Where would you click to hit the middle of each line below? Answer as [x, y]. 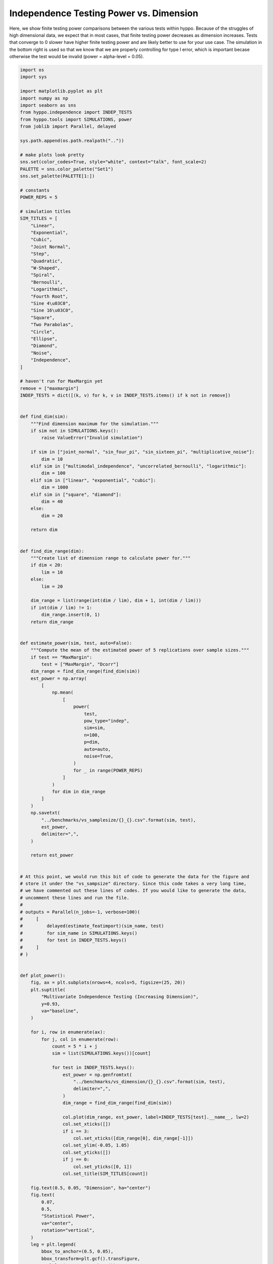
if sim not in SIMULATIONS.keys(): [75, 431]
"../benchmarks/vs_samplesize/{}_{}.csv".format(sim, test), [119, 820]
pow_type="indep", [107, 721]
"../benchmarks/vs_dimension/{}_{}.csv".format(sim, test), [149, 1081]
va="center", [57, 1223]
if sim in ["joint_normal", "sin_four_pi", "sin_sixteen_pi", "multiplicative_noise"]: [143, 452]
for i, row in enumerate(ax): [68, 1032]
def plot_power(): [43, 976]
